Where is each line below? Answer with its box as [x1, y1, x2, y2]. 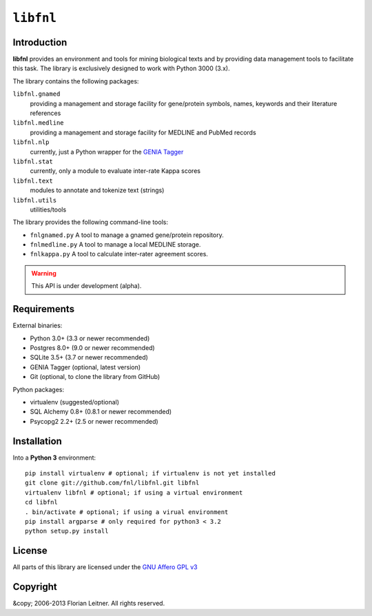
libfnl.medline [12, 119, 65, 127]
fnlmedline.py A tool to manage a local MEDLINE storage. [30, 240, 201, 249]
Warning [31, 269, 56, 277]
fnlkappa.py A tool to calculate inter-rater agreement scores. [30, 250, 208, 258]
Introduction [12, 37, 68, 48]
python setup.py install [25, 527, 109, 535]
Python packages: [12, 385, 65, 393]
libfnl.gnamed [12, 90, 61, 98]
